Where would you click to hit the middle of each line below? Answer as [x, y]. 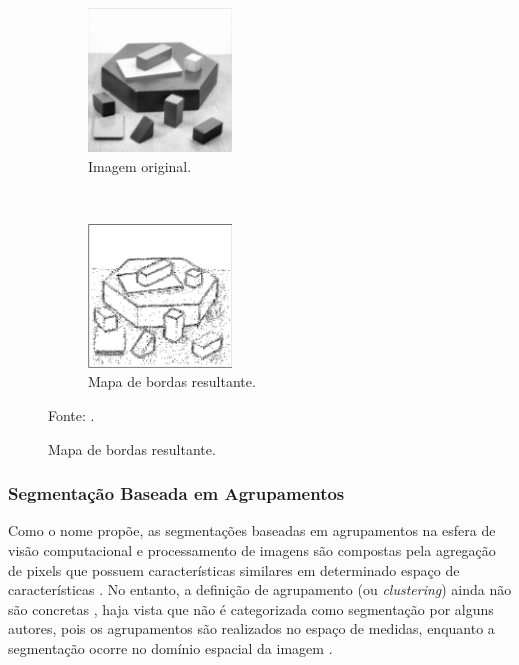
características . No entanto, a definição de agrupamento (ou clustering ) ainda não [260, 589]
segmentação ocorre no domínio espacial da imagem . [170, 647]
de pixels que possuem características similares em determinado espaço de [234, 569]
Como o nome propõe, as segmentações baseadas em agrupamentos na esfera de [252, 530]
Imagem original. [140, 165]
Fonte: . [71, 414]
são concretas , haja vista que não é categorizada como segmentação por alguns [251, 608]
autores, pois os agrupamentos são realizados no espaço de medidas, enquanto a [251, 628]
